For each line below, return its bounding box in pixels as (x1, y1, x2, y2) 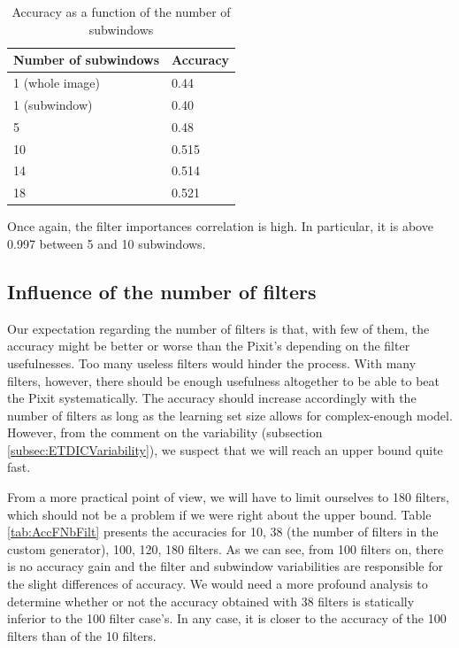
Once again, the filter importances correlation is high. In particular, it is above (7, 217, 433, 235)
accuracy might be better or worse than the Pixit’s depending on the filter (7, 336, 410, 355)
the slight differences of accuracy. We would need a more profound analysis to (7, 575, 428, 593)
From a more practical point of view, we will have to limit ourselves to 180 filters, (7, 488, 449, 506)
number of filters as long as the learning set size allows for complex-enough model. (7, 405, 453, 424)
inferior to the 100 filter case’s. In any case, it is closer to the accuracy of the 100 (7, 609, 447, 628)
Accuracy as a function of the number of (11, 3, 231, 20)
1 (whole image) (13, 73, 100, 92)
